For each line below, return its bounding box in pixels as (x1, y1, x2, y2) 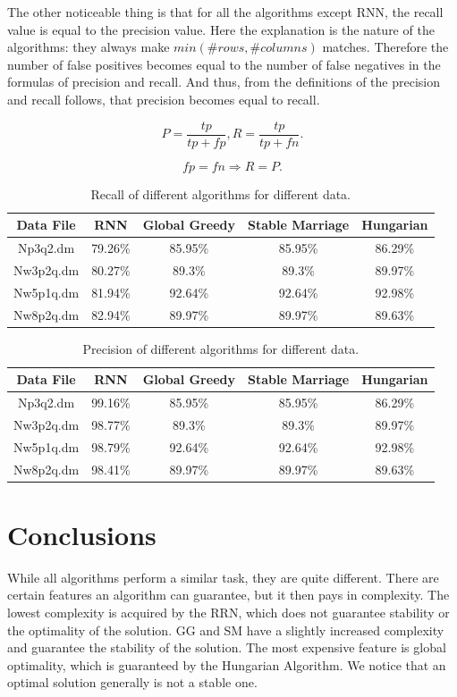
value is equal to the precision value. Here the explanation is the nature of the (7, 20, 435, 38)
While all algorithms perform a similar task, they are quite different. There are (7, 567, 439, 586)
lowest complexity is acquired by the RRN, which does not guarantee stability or (7, 603, 450, 622)
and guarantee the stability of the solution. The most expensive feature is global (7, 638, 446, 657)
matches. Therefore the (322, 38, 449, 56)
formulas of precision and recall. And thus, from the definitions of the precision (7, 72, 441, 91)
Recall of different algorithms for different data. (90, 184, 351, 203)
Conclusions (7, 516, 157, 552)
